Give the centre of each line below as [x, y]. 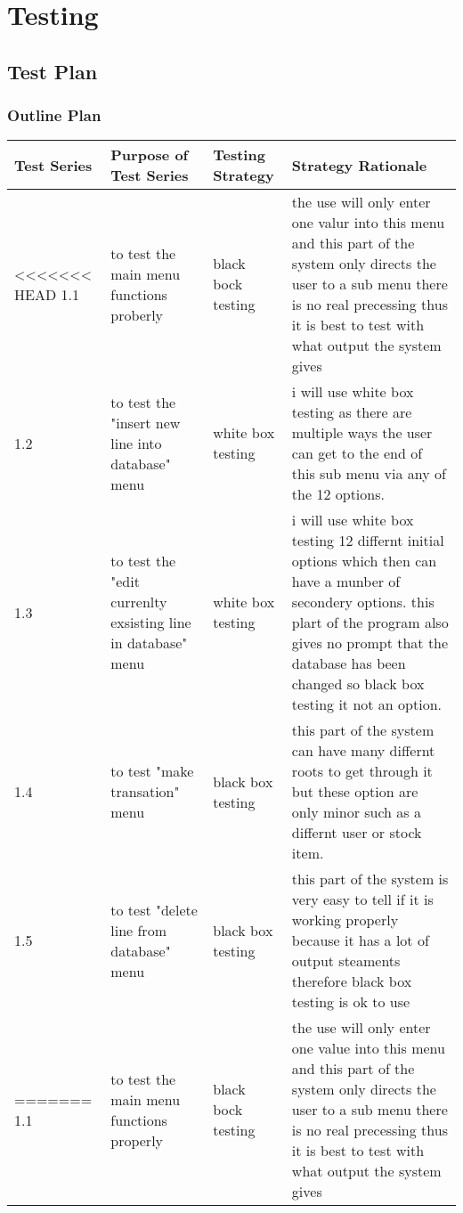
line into [136, 443]
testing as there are [352, 412]
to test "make [152, 771]
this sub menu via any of [369, 474]
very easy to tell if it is [362, 900]
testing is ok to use [351, 1002]
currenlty [139, 602]
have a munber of [346, 582]
